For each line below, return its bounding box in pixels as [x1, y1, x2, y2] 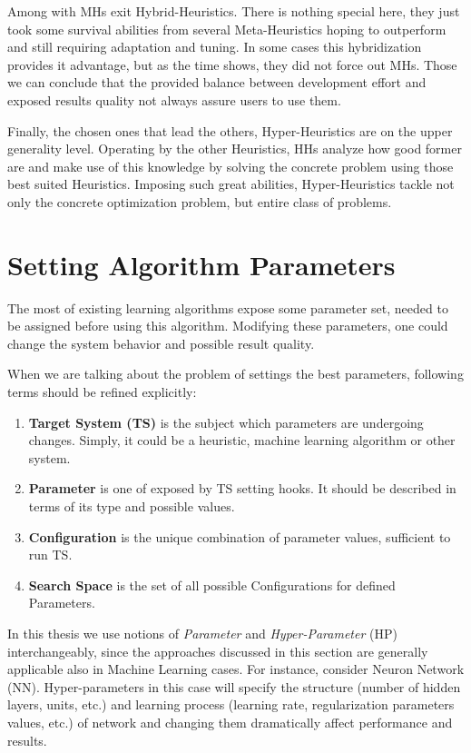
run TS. [28, 545, 73, 564]
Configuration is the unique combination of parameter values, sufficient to [28, 527, 451, 546]
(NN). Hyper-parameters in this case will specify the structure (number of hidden [7, 677, 461, 696]
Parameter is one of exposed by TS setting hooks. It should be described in [28, 479, 456, 498]
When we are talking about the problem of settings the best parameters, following [7, 364, 464, 383]
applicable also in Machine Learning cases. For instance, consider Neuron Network [7, 659, 465, 679]
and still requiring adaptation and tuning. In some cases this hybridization [7, 37, 422, 56]
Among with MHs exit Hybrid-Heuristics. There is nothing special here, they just [7, 2, 460, 20]
